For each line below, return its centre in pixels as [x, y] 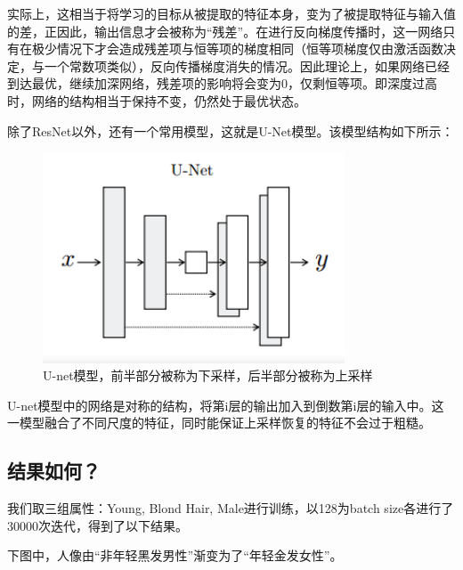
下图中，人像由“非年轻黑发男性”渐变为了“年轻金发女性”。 [175, 555]
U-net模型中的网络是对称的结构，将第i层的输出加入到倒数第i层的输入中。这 [226, 405]
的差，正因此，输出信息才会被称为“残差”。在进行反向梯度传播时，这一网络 [225, 31]
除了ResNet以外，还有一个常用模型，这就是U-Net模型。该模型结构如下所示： [231, 130]
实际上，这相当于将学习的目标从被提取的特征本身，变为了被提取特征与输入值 [231, 13]
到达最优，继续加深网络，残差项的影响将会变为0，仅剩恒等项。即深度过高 [222, 83]
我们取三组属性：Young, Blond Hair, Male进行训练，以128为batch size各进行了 [231, 508]
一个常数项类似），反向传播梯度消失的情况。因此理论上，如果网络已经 [247, 65]
